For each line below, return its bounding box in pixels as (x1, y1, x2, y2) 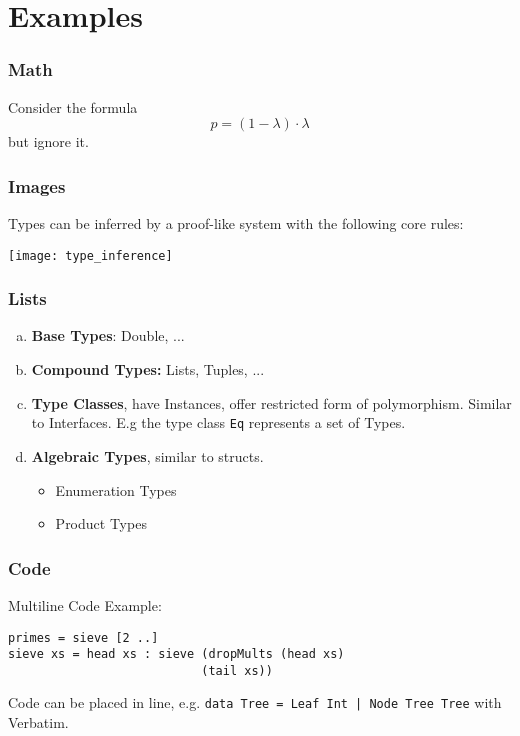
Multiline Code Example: (8, 594, 162, 615)
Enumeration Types (55, 479, 177, 500)
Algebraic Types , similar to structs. (31, 445, 264, 466)
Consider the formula (8, 96, 138, 117)
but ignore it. (8, 131, 89, 152)
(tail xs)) (201, 663, 273, 678)
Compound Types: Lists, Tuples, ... (31, 359, 265, 380)
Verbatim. (8, 712, 69, 733)
